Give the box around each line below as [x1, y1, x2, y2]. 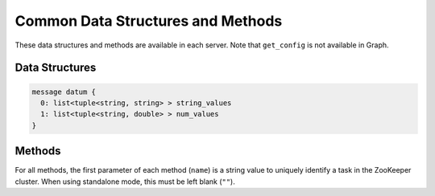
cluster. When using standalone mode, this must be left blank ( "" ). [14, 177, 235, 186]
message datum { [31, 87, 97, 96]
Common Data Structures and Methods [14, 12, 283, 30]
